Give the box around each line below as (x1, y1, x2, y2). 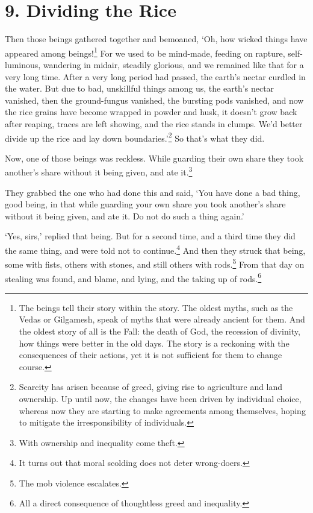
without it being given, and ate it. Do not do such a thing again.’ (5, 209, 244, 222)
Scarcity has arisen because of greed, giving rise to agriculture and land (19, 380, 283, 393)
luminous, (5, 58, 41, 71)
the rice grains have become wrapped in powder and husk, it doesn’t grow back (5, 105, 297, 118)
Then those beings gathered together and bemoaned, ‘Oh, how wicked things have (5, 33, 308, 45)
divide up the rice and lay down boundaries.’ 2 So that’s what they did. (5, 130, 265, 144)
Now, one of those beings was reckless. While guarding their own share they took (5, 151, 304, 164)
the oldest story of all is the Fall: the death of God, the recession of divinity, (19, 324, 300, 337)
